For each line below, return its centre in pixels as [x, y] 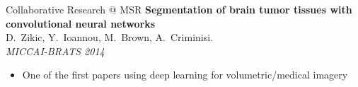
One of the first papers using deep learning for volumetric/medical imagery [185, 75]
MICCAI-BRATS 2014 [55, 51]
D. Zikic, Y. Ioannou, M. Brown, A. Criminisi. [110, 37]
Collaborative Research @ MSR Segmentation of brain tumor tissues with [179, 9]
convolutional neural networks [81, 23]
